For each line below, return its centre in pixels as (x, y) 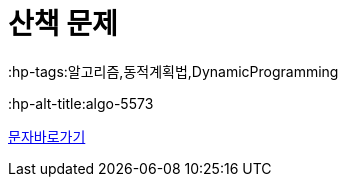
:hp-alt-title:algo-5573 (81, 103)
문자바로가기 (47, 136)
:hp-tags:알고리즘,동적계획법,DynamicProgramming (173, 71)
